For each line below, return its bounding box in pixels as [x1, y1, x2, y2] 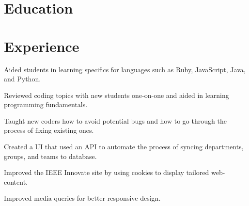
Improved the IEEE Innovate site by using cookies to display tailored [4, 167, 209, 177]
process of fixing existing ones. [4, 125, 94, 135]
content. [4, 176, 28, 187]
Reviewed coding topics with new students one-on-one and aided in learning [4, 90, 229, 100]
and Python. [4, 74, 41, 84]
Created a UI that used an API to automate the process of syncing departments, [4, 142, 244, 152]
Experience [4, 36, 79, 56]
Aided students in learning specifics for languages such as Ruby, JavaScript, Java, [4, 64, 246, 74]
